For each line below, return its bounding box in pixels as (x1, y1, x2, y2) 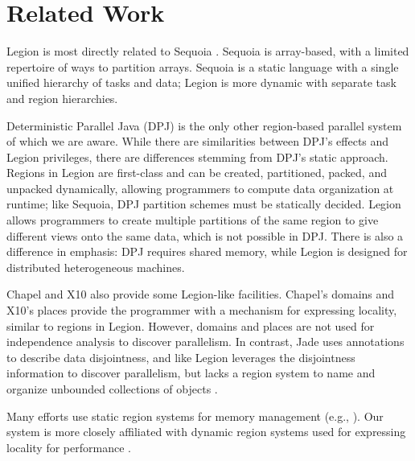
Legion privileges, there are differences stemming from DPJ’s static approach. (6, 148, 388, 165)
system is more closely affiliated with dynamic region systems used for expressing (6, 423, 406, 440)
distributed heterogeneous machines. (6, 258, 185, 275)
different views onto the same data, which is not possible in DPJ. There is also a (6, 227, 404, 244)
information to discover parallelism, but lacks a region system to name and (6, 364, 376, 381)
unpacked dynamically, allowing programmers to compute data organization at (6, 179, 394, 196)
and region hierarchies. (6, 89, 118, 106)
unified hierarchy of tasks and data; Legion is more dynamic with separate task (6, 74, 397, 91)
